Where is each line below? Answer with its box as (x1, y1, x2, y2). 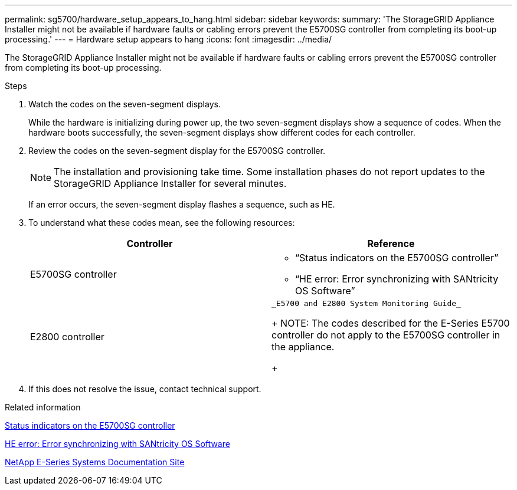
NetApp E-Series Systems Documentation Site (5, 457, 185, 467)
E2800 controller (30, 330, 104, 343)
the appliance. (271, 341, 335, 353)
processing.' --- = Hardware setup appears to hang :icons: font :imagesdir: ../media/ (5, 34, 332, 44)
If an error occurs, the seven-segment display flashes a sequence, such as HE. (28, 199, 335, 209)
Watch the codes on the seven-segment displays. (28, 99, 221, 109)
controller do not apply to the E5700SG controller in (271, 329, 500, 341)
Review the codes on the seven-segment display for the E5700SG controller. (28, 146, 325, 156)
